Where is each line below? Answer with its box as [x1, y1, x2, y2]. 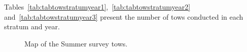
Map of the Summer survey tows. [24, 38, 128, 48]
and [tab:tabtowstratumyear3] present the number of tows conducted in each [4, 11, 243, 22]
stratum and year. [4, 21, 60, 32]
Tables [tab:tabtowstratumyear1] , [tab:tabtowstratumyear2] [4, 2, 191, 12]
